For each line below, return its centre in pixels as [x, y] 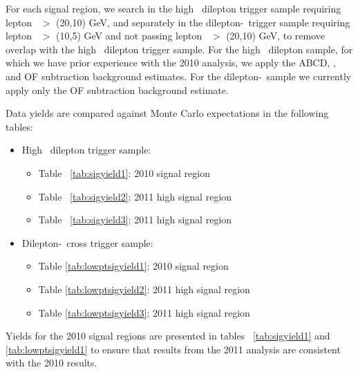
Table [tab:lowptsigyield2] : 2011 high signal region [144, 289]
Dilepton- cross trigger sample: [87, 242]
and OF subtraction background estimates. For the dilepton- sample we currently [179, 76]
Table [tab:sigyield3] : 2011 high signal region [135, 220]
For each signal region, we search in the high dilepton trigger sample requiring [173, 8]
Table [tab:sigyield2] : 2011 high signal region [135, 196]
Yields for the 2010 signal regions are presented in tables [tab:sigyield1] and [168, 336]
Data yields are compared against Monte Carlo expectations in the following [167, 113]
